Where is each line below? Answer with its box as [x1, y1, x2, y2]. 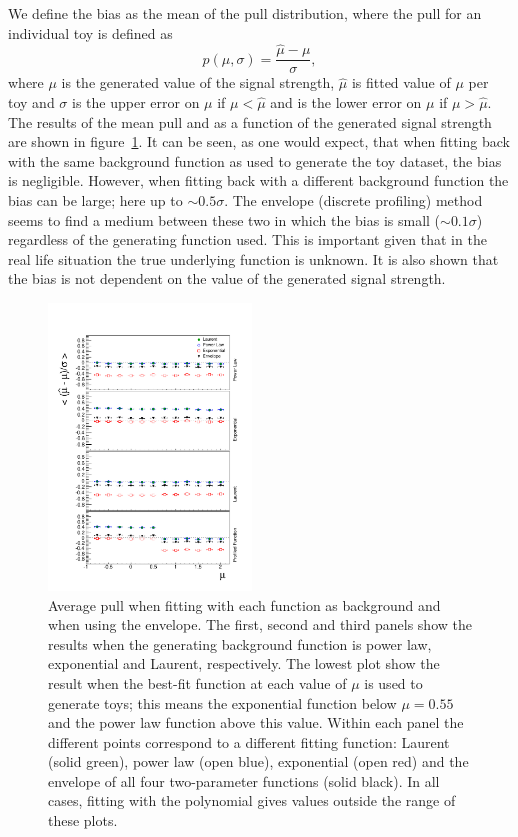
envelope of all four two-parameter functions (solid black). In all [48, 770, 440, 791]
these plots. [48, 810, 118, 831]
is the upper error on [72, 92, 200, 113]
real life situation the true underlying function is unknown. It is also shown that [8, 248, 499, 269]
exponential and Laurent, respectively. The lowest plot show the [48, 653, 440, 674]
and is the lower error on [270, 92, 422, 113]
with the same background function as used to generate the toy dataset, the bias [8, 150, 502, 171]
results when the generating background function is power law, [48, 633, 432, 654]
